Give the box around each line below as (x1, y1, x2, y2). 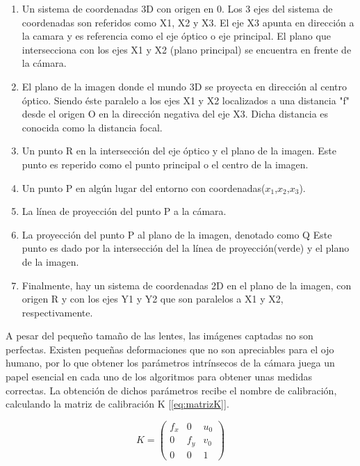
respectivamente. (22, 305, 93, 319)
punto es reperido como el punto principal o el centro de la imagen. (22, 156, 309, 171)
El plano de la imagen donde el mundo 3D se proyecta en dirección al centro (22, 79, 347, 93)
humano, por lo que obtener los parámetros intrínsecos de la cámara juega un (6, 355, 335, 370)
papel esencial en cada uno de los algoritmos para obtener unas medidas (6, 369, 313, 384)
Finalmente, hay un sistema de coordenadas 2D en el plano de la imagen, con (22, 278, 352, 292)
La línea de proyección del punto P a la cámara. (22, 204, 227, 218)
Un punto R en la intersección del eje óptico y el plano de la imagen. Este (22, 143, 336, 158)
